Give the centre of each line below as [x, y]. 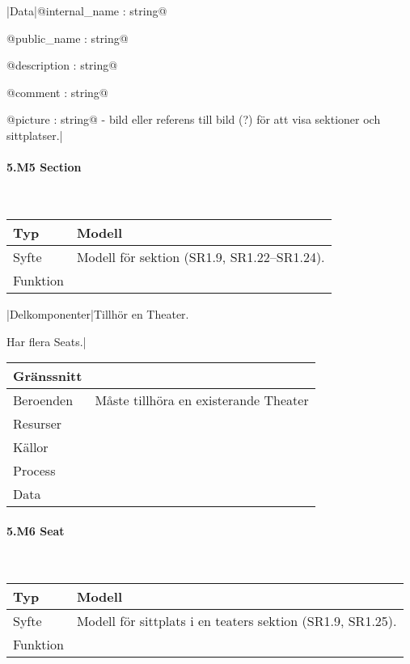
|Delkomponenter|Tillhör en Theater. [98, 313]
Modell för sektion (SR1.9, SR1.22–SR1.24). [201, 256]
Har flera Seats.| [46, 341]
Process [34, 471]
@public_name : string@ [68, 38]
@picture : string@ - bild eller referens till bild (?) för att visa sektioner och [194, 119]
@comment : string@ [57, 92]
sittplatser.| [35, 135]
